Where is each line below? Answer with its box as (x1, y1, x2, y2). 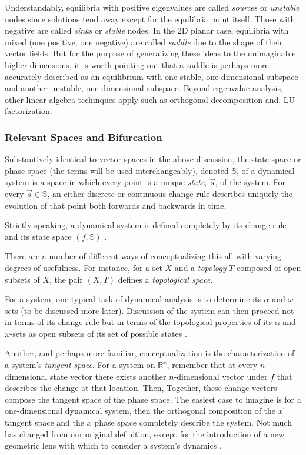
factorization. (5, 105, 52, 117)
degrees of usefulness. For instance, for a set (5, 261, 162, 273)
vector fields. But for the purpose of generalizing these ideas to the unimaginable (5, 47, 296, 59)
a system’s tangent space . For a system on (5, 359, 155, 371)
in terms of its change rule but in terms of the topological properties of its (5, 316, 272, 328)
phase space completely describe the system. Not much (94, 416, 292, 429)
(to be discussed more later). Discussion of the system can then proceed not (21, 304, 294, 316)
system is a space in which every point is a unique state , (5, 176, 207, 188)
